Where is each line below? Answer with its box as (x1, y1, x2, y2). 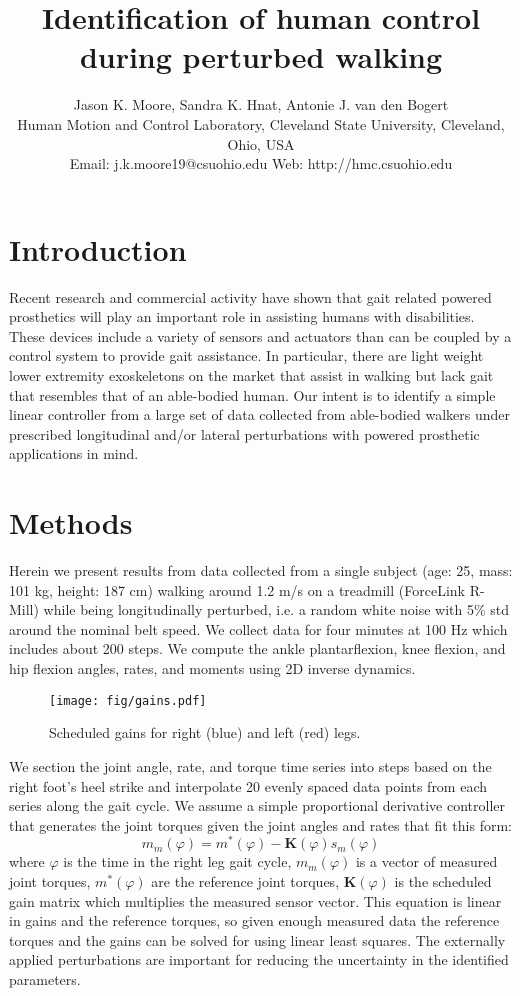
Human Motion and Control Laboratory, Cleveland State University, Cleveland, (17, 113, 505, 134)
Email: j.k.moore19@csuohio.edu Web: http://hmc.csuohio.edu (69, 153, 453, 174)
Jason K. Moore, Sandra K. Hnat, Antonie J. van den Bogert (73, 94, 449, 115)
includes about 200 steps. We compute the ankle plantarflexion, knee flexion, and (9, 638, 506, 659)
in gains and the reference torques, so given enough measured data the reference (9, 910, 500, 931)
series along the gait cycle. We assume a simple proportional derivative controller (9, 795, 506, 816)
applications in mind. (9, 443, 139, 464)
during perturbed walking (79, 36, 443, 77)
